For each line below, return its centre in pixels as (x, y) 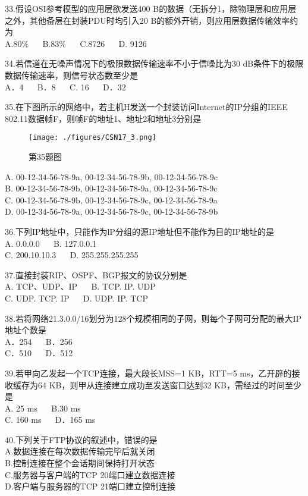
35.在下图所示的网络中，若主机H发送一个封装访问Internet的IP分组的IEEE (146, 107)
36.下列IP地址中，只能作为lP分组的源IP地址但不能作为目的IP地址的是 (140, 231)
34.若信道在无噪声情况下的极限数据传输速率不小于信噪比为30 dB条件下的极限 (154, 63)
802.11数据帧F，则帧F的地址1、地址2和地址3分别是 (103, 118)
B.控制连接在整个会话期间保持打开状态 (80, 463)
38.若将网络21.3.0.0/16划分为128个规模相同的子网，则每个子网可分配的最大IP (153, 318)
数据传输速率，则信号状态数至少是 (71, 75)
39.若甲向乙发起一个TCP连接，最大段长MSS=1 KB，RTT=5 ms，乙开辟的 (148, 373)
